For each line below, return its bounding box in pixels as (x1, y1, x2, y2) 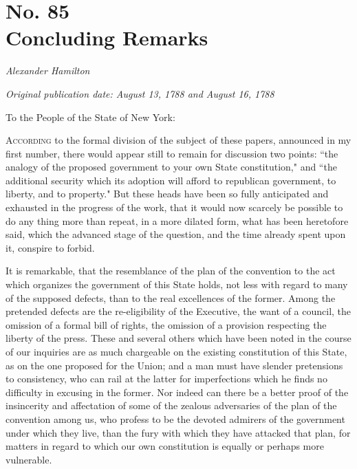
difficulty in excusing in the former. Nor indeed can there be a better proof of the (6, 384, 349, 399)
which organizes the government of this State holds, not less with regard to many (6, 277, 348, 292)
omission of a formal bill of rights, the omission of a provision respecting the (6, 317, 327, 331)
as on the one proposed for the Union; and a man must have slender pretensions (6, 358, 343, 372)
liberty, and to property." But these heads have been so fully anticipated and (6, 186, 329, 201)
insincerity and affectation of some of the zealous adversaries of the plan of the (6, 398, 337, 413)
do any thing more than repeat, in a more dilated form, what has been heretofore (6, 213, 349, 228)
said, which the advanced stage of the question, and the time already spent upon (6, 227, 346, 241)
